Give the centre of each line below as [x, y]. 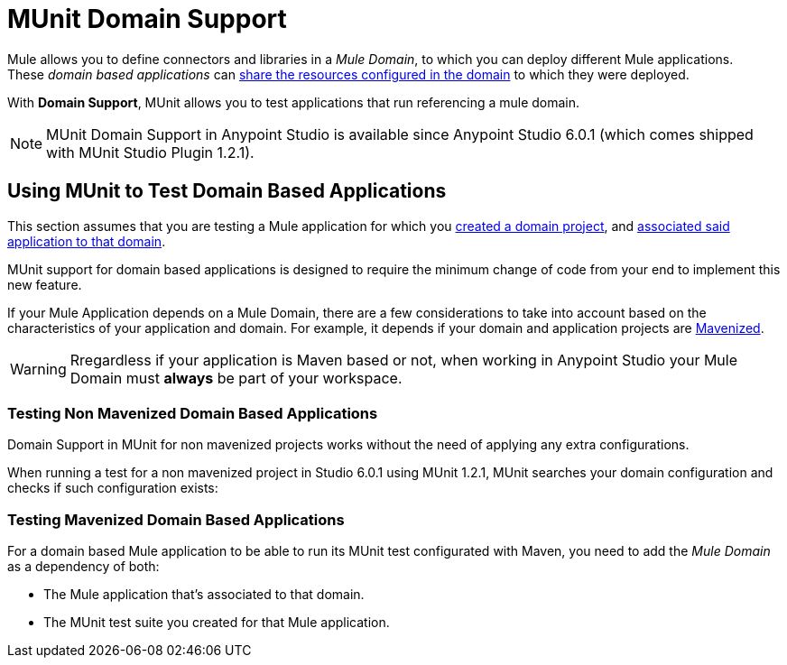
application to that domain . [87, 241]
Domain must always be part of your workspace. [236, 378]
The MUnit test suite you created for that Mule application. [217, 623]
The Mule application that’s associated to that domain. [204, 595]
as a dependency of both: [83, 567]
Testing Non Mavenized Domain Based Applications [193, 413]
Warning [38, 369]
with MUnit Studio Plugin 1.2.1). [150, 152]
